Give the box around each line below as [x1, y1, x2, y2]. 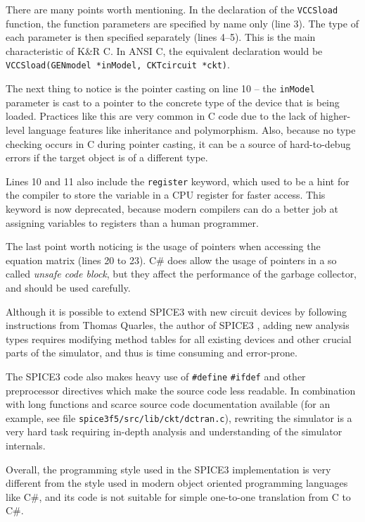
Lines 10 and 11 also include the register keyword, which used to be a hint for [6, 173, 350, 188]
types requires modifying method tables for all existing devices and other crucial [6, 331, 352, 346]
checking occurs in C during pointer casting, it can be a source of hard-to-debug [6, 136, 351, 151]
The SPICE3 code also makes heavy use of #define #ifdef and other [6, 368, 306, 383]
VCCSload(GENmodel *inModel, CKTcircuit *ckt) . [6, 57, 230, 72]
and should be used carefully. [6, 280, 131, 294]
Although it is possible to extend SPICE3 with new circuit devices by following [6, 304, 347, 318]
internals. [6, 438, 46, 452]
